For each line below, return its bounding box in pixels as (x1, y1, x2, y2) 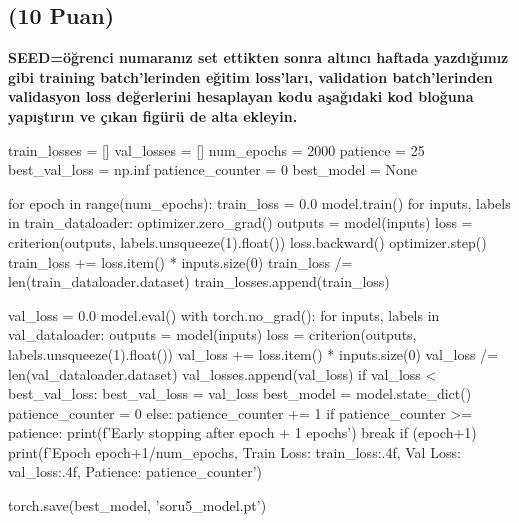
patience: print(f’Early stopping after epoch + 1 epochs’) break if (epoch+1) (8, 422, 477, 443)
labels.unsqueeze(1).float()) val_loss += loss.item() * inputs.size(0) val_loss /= (8, 343, 498, 364)
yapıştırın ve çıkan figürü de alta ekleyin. (8, 105, 298, 126)
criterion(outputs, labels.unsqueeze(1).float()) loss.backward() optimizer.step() (8, 231, 487, 252)
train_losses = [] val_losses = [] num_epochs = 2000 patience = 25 (8, 139, 425, 160)
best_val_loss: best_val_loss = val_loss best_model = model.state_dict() (8, 383, 472, 404)
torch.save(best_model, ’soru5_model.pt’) (8, 495, 267, 516)
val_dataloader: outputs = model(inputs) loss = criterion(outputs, (8, 324, 417, 345)
